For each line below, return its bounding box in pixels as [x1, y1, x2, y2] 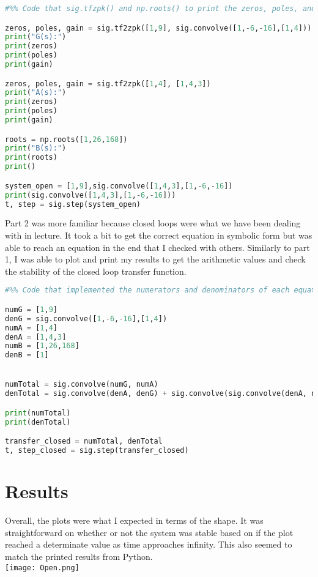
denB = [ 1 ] [5, 351, 49, 360]
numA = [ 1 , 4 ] [5, 323, 57, 332]
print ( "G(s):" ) [5, 32, 67, 42]
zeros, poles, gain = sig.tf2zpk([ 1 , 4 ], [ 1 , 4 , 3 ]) [5, 79, 211, 88]
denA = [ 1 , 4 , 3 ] [5, 332, 67, 341]
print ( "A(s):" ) [5, 88, 67, 97]
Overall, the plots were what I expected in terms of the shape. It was [5, 514, 264, 527]
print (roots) [5, 153, 57, 162]
